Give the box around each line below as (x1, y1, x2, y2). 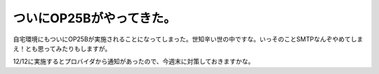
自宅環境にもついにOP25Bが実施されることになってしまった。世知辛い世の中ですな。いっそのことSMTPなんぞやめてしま (13, 35, 364, 43)
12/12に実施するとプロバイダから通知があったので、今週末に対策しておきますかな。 (13, 57, 255, 66)
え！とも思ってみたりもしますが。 (13, 44, 112, 52)
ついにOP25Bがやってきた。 (13, 10, 177, 26)
